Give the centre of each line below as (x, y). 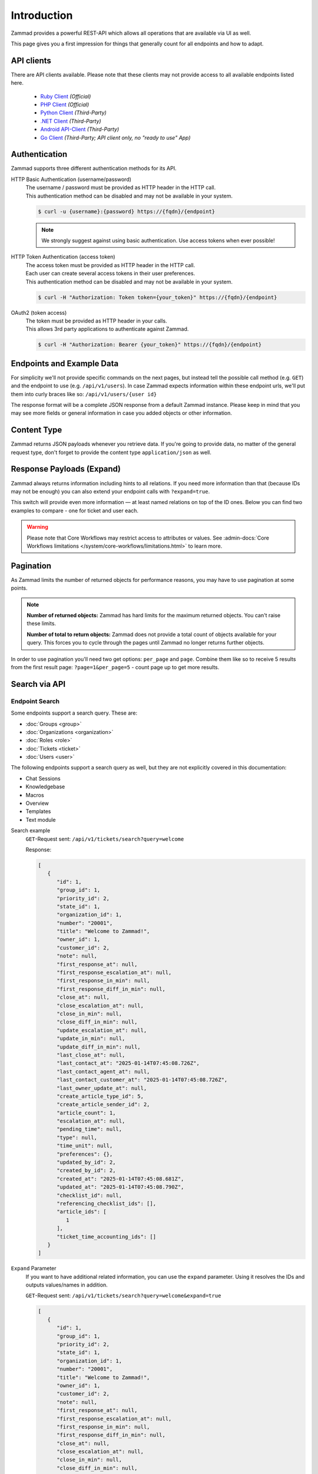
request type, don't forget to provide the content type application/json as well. (111, 452)
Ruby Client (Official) (66, 96)
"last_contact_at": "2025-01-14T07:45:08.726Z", (128, 1063)
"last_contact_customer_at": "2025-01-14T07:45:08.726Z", (142, 1080)
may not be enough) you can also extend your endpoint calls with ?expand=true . (110, 491)
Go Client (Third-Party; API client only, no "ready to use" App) (115, 137)
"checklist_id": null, (90, 1195)
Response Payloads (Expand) (66, 469)
